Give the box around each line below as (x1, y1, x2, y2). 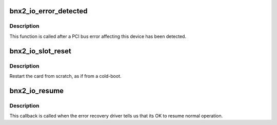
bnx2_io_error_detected (9, 7, 88, 15)
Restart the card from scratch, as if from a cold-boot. (9, 73, 122, 79)
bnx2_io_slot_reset (9, 47, 71, 55)
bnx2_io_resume (9, 86, 64, 95)
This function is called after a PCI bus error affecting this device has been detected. (9, 33, 187, 39)
